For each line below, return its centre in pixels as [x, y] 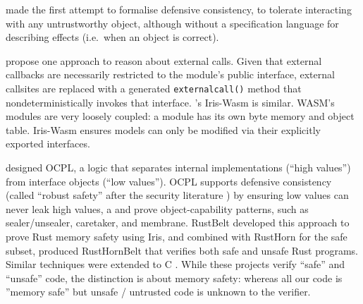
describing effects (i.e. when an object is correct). [112, 37]
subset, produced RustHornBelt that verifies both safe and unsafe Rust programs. [182, 250]
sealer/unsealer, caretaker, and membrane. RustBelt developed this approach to [178, 223]
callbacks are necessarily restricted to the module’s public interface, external [170, 74]
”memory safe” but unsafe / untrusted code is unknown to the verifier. [158, 292]
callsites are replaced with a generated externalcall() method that [154, 88]
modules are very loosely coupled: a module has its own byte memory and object [180, 116]
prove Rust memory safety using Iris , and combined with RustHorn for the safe [177, 236]
